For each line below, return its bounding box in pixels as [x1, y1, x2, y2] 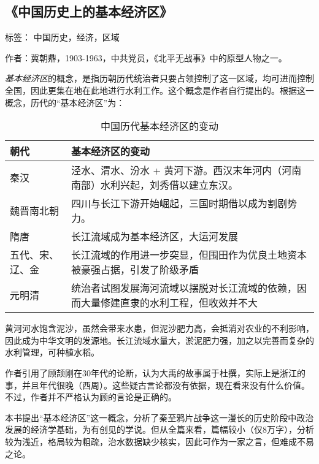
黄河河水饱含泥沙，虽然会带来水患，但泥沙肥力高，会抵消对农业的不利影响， [5, 322, 314, 335]
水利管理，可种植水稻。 [5, 346, 99, 359]
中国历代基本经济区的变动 [100, 119, 218, 134]
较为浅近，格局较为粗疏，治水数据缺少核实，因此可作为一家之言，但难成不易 [5, 435, 314, 447]
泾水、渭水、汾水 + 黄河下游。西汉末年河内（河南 [71, 163, 302, 178]
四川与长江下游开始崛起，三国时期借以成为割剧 [71, 196, 288, 211]
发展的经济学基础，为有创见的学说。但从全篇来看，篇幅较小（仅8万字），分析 [5, 423, 314, 436]
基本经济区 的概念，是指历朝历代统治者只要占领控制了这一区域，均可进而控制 [5, 72, 314, 85]
